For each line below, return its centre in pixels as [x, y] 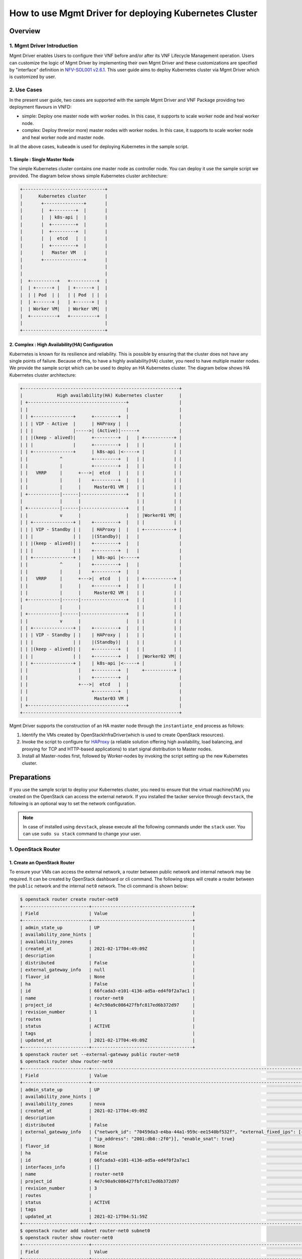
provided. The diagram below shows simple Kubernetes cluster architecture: [89, 176]
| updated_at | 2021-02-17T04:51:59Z [84, 1216]
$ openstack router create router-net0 [69, 899]
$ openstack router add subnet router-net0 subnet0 [85, 1231]
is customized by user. [33, 77]
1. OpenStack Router [35, 850]
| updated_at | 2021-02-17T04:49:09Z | [107, 1040]
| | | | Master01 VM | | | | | [101, 487]
